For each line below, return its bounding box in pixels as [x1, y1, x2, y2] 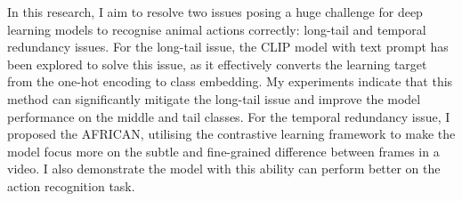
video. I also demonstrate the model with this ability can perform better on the [7, 159, 441, 178]
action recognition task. [7, 176, 135, 195]
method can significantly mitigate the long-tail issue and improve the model [7, 89, 421, 108]
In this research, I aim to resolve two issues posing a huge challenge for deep [7, 3, 423, 20]
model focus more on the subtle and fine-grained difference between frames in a [7, 141, 440, 160]
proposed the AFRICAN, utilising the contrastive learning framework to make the [7, 125, 456, 143]
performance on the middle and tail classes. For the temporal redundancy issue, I [7, 107, 450, 125]
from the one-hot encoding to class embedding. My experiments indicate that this [7, 72, 453, 91]
